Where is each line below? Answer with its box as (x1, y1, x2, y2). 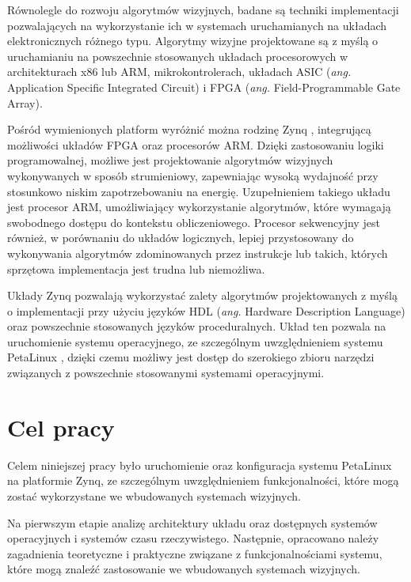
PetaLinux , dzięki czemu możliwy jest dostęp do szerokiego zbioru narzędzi (7, 349, 375, 365)
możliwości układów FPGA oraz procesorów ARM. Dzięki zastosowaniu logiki (7, 136, 384, 153)
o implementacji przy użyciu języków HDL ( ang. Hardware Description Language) (7, 302, 405, 319)
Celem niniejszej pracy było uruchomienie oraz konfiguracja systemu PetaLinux (7, 456, 392, 473)
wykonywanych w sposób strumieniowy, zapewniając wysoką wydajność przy (7, 167, 379, 183)
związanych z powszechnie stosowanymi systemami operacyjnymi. (7, 365, 325, 381)
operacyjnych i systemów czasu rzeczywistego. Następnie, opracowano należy (7, 530, 379, 546)
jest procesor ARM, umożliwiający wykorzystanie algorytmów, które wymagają (7, 198, 391, 215)
